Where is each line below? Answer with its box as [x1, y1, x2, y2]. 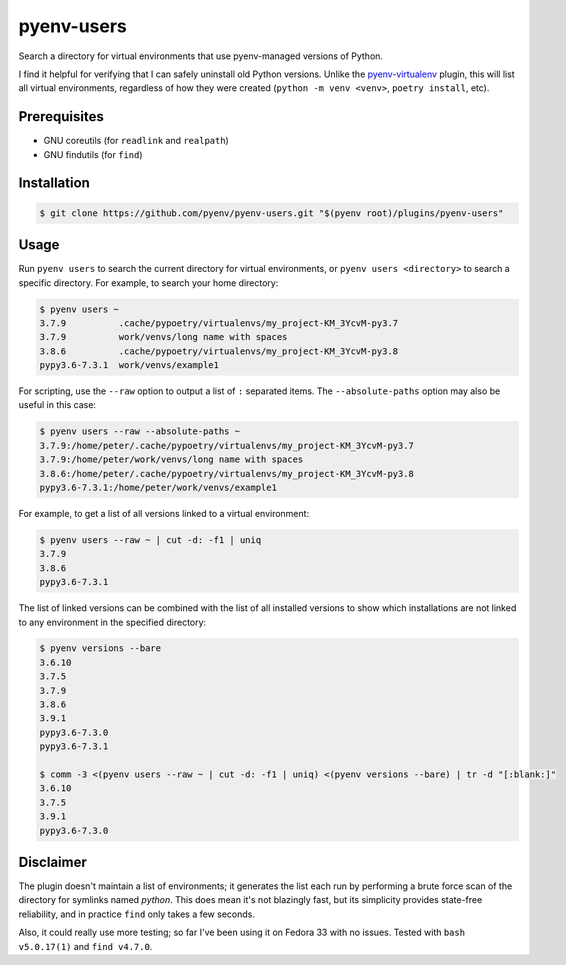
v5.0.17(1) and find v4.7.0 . [18, 940, 153, 952]
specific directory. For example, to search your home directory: [18, 276, 279, 289]
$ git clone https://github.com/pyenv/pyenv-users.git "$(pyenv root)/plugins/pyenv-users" [39, 207, 504, 219]
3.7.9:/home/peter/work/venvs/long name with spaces [39, 454, 304, 465]
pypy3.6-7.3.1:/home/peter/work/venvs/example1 [39, 481, 277, 493]
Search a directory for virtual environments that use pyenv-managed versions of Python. [18, 50, 384, 62]
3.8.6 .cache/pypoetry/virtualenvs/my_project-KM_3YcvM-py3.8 [39, 345, 399, 357]
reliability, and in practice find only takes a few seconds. [18, 908, 255, 920]
